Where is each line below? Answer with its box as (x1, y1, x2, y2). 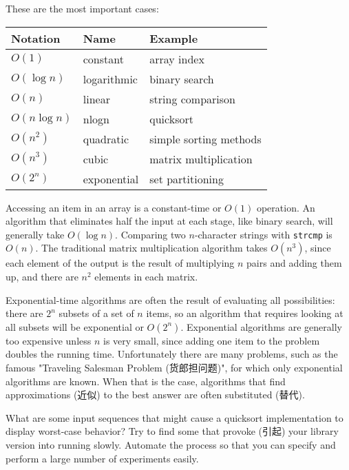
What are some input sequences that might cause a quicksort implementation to (6, 410, 343, 425)
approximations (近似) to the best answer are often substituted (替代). (6, 387, 305, 402)
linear (83, 90, 110, 107)
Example (149, 30, 198, 46)
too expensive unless (6, 333, 92, 347)
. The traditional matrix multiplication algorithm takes (35, 241, 268, 255)
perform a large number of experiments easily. (6, 451, 199, 465)
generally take (6, 227, 65, 241)
